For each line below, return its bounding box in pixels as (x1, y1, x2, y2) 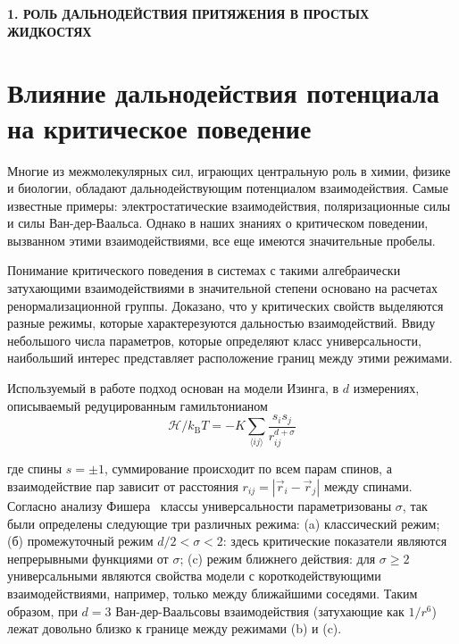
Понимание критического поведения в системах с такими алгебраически (7, 261, 401, 280)
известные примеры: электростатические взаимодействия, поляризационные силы (7, 196, 451, 214)
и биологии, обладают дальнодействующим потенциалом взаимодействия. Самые (7, 179, 448, 197)
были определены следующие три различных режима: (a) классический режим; (7, 514, 440, 532)
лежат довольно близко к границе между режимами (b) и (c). (7, 619, 342, 638)
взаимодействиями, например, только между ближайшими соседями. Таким (7, 584, 418, 602)
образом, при (7, 601, 78, 620)
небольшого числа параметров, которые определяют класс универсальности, (7, 330, 421, 349)
